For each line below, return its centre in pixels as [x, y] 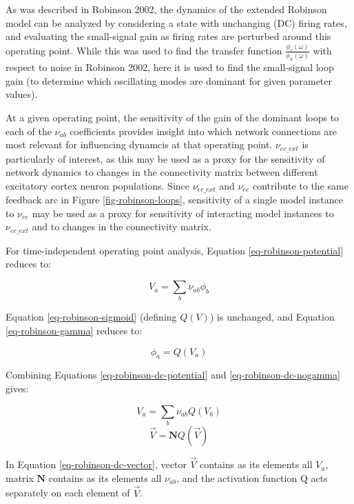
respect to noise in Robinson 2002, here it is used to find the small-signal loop [170, 67]
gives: [17, 388]
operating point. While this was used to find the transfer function [144, 50]
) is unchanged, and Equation [272, 317]
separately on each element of [68, 493]
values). [22, 94]
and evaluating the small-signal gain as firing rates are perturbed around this [168, 36]
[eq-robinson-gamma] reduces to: [74, 330]
